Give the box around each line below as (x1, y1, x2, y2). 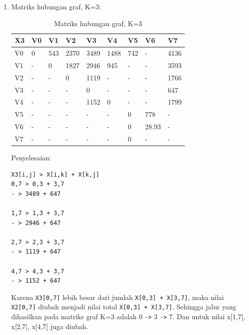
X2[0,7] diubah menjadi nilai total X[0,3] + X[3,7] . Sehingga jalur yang (11, 301, 237, 312)
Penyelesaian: (11, 152, 51, 163)
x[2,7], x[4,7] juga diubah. (11, 321, 88, 331)
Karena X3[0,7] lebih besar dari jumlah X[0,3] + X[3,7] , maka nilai (11, 292, 224, 302)
